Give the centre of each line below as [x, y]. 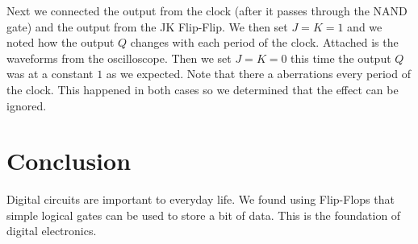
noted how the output [61, 42]
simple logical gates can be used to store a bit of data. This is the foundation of [204, 215]
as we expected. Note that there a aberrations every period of [258, 74]
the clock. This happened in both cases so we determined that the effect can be [203, 89]
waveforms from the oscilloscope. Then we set [119, 58]
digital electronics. [52, 231]
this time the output [341, 58]
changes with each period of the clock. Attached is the [264, 42]
